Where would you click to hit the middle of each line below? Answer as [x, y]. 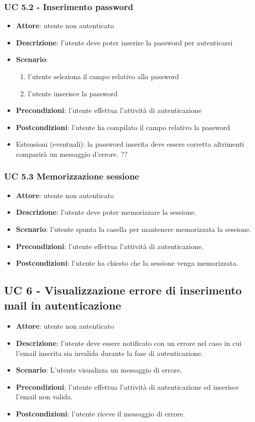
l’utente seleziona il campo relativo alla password [103, 76]
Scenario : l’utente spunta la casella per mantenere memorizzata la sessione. [134, 229]
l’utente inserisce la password [73, 93]
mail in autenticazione [63, 305]
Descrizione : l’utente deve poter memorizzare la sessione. [106, 212]
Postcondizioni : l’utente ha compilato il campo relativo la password [123, 127]
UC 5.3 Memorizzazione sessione [72, 176]
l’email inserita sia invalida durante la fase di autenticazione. [109, 353]
